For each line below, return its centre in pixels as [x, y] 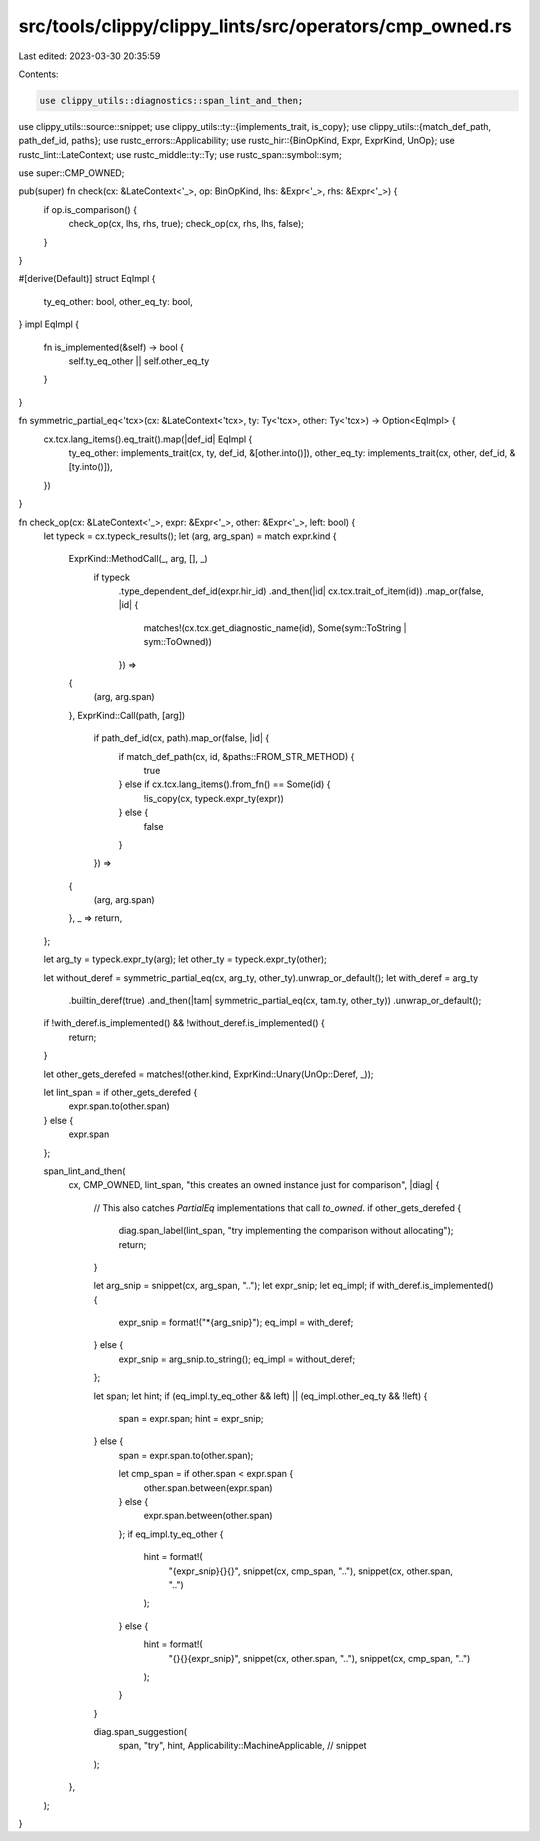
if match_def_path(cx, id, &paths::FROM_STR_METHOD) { [236, 756]
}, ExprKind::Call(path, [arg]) [127, 715]
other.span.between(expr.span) [208, 1487]
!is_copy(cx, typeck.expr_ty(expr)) [214, 798]
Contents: [38, 74]
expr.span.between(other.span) [208, 1516]
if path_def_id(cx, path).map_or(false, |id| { [181, 738]
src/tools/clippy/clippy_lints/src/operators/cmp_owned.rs [265, 26]
